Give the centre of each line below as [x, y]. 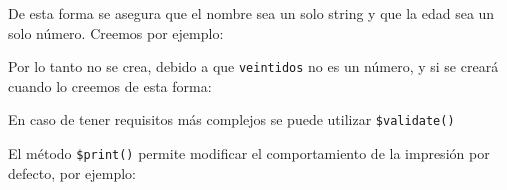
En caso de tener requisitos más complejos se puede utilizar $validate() [231, 119]
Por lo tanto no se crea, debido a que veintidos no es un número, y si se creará [253, 66]
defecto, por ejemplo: [72, 172]
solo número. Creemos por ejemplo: [116, 32]
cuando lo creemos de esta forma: [110, 85]
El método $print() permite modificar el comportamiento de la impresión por [249, 153]
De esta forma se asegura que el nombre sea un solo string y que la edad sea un [251, 13]
